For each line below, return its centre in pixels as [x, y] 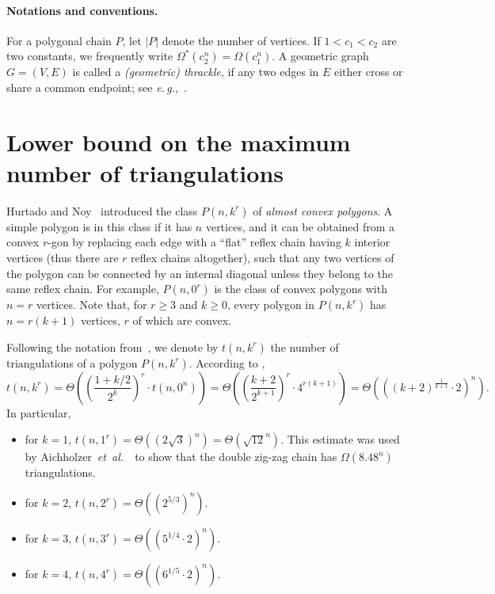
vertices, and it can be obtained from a [300, 226]
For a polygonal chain [59, 40]
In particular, [39, 412]
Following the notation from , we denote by [112, 346]
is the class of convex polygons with [301, 289]
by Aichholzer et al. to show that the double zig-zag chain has [181, 457]
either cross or [369, 72]
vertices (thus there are [63, 258]
